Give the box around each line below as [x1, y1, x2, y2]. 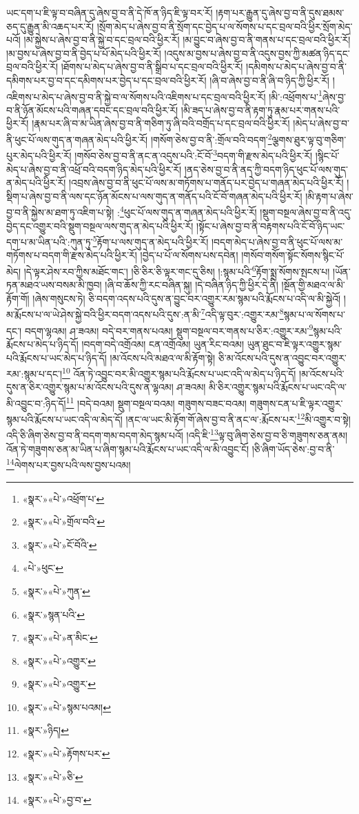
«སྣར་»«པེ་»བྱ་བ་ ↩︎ [22, 793, 92, 807]
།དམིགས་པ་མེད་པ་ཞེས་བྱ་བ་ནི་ [246, 59, 347, 74]
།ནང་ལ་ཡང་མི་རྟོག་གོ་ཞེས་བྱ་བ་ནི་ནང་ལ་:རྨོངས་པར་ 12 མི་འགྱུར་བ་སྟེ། [125, 410, 351, 426]
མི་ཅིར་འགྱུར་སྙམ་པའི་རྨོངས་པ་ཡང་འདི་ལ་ [209, 380, 347, 394]
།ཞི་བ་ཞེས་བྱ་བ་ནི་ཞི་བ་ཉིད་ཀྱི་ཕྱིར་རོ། [209, 72, 329, 87]
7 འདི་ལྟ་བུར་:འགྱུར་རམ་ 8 [201, 305, 284, 322]
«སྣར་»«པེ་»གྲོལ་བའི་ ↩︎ [22, 514, 105, 529]
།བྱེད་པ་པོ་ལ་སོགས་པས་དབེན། [140, 248, 238, 262]
